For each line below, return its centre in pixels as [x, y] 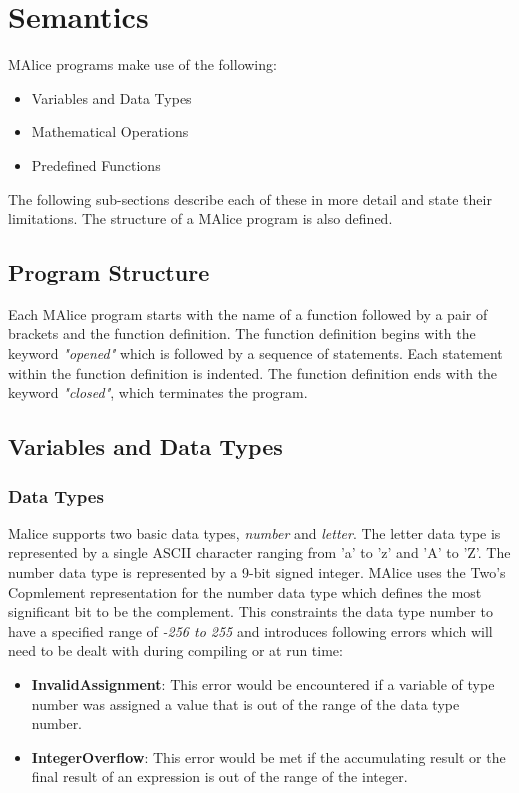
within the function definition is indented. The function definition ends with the [253, 372]
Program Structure [109, 272]
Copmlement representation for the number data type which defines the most [245, 591]
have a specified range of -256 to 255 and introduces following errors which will [250, 630]
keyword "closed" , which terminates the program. [158, 392]
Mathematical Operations [110, 131]
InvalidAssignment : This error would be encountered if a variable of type [263, 684]
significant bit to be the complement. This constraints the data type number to [250, 611]
